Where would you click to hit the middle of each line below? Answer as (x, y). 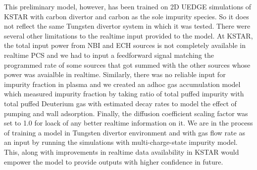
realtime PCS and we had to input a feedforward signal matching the (109, 55)
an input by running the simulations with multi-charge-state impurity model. (121, 142)
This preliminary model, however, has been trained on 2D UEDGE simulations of (128, 6)
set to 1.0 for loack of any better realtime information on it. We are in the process (128, 123)
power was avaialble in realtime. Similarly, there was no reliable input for (115, 74)
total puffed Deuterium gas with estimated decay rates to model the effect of (120, 103)
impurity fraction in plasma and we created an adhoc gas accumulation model (122, 84)
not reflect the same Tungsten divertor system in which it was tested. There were (127, 26)
